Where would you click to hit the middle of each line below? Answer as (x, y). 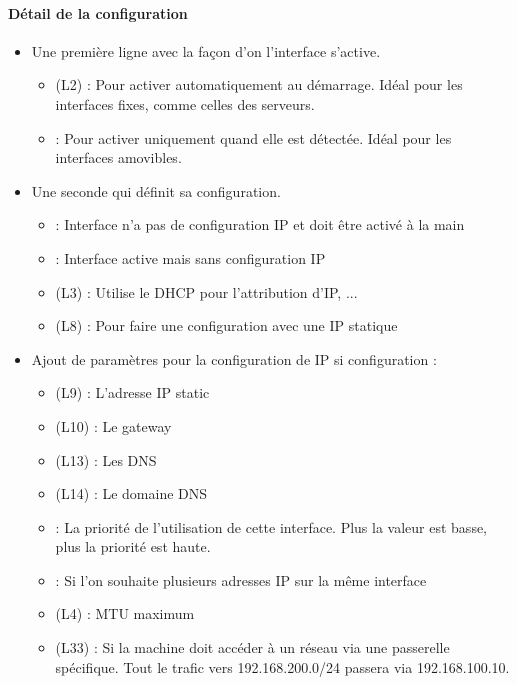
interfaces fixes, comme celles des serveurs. (185, 103)
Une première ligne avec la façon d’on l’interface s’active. (206, 50)
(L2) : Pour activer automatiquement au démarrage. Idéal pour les (259, 84)
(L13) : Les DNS (106, 459)
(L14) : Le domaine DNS (131, 493)
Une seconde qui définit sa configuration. (156, 190)
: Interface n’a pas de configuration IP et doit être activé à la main (260, 224)
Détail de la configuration (98, 12)
